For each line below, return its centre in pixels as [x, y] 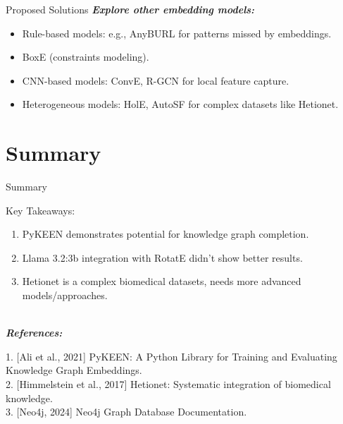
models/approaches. [65, 295]
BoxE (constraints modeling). [86, 57]
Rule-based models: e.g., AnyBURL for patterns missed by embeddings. [177, 33]
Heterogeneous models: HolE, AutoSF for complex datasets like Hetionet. [180, 104]
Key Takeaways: [40, 210]
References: [34, 333]
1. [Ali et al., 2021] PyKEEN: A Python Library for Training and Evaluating [171, 356]
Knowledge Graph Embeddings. [74, 370]
